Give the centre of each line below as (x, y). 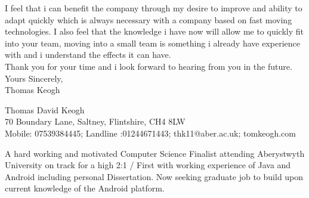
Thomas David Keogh (45, 109)
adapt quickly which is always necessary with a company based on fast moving (149, 19)
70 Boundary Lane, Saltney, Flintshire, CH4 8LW (95, 121)
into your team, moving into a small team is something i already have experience (152, 43)
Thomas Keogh (33, 90)
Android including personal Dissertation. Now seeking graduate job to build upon (154, 176)
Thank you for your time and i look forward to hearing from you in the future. (149, 66)
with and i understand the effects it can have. (88, 55)
